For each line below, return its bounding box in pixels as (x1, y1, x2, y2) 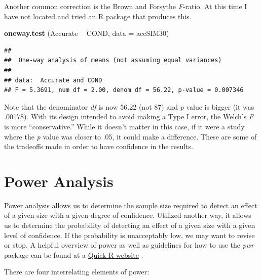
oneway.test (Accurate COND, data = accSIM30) (4, 28, 169, 38)
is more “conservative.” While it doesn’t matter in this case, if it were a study (4, 121, 245, 131)
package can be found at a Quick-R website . (4, 249, 143, 260)
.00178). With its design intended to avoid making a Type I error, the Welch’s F (4, 111, 254, 122)
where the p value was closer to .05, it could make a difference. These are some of (4, 131, 257, 142)
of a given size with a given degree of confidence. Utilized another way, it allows (4, 210, 251, 220)
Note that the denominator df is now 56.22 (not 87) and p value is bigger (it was (4, 101, 254, 112)
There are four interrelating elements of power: (4, 266, 150, 277)
